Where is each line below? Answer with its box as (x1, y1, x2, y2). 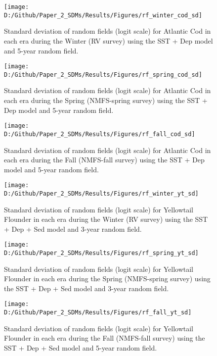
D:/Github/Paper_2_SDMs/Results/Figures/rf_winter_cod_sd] (4, 11, 202, 19)
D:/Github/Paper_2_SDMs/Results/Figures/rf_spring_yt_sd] (4, 250, 199, 257)
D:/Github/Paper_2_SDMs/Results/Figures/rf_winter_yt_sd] (4, 190, 199, 197)
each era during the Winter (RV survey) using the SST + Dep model (4, 35, 213, 46)
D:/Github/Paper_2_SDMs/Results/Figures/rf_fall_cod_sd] (4, 130, 195, 138)
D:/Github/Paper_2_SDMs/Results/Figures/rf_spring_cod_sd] (4, 71, 202, 78)
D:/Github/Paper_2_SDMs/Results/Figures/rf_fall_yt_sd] (4, 309, 192, 316)
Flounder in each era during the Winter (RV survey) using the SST (4, 214, 208, 224)
